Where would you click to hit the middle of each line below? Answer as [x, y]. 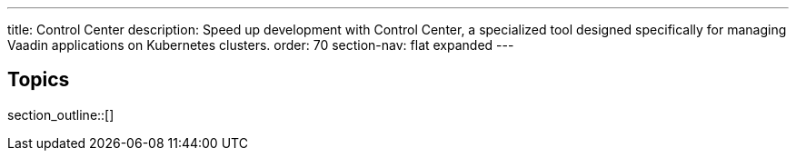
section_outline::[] [61, 114]
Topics [39, 80]
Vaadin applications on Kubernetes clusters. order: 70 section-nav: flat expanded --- [261, 45]
